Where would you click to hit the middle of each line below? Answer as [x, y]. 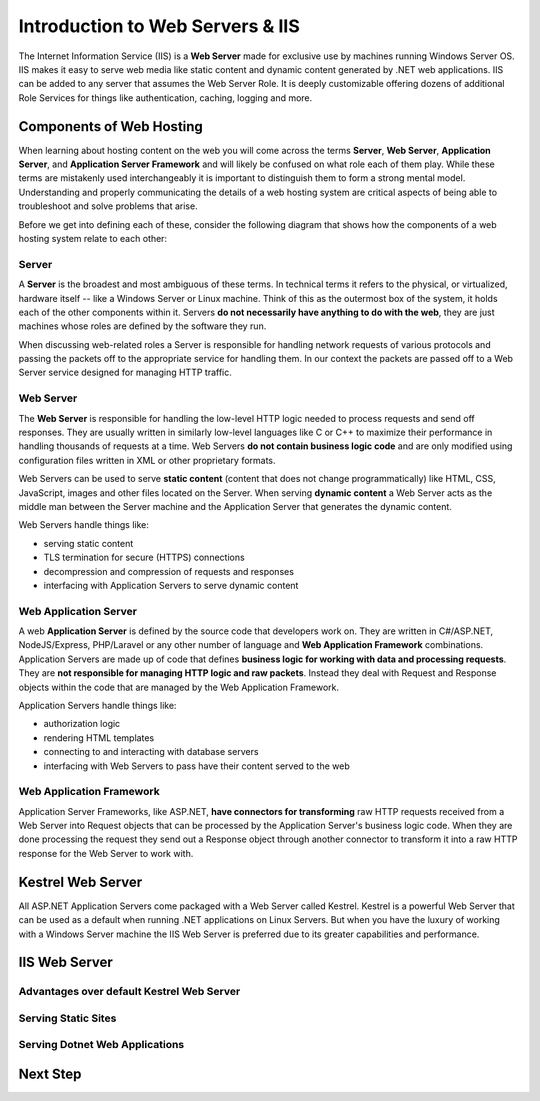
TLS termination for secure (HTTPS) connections [144, 557]
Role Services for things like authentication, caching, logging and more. [165, 97]
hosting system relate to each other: [93, 238]
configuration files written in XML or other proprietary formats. [147, 460]
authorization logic [82, 724]
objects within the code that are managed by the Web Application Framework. [179, 687]
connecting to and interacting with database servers [151, 752]
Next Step [50, 1074]
